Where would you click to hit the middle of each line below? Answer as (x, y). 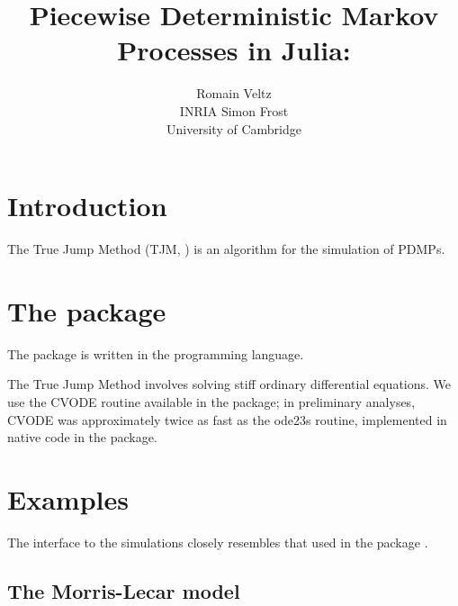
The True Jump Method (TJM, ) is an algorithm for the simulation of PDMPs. (226, 249)
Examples (68, 498)
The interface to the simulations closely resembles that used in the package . (218, 542)
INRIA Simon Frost (234, 110)
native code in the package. (82, 437)
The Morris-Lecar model (124, 590)
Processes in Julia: (234, 50)
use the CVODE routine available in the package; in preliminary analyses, (211, 401)
